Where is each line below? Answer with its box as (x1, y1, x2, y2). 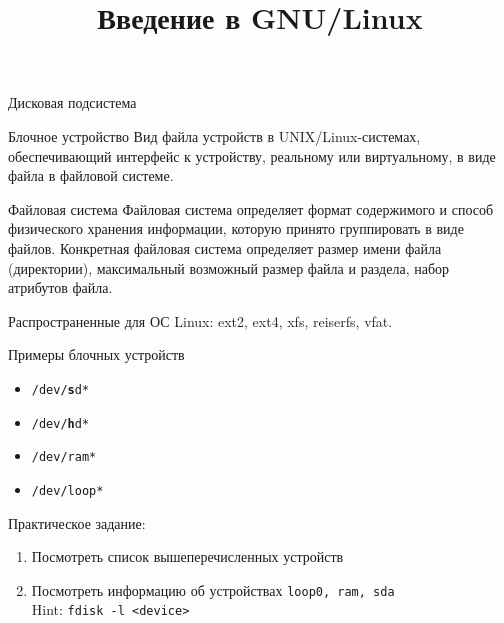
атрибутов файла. (8, 277, 113, 298)
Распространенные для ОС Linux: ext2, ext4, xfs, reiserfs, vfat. (8, 310, 393, 331)
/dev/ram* (31, 450, 97, 465)
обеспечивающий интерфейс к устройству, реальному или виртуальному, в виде (8, 145, 496, 166)
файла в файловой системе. (8, 165, 174, 186)
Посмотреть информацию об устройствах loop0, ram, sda (31, 579, 395, 600)
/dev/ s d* (31, 382, 90, 397)
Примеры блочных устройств (8, 344, 185, 365)
